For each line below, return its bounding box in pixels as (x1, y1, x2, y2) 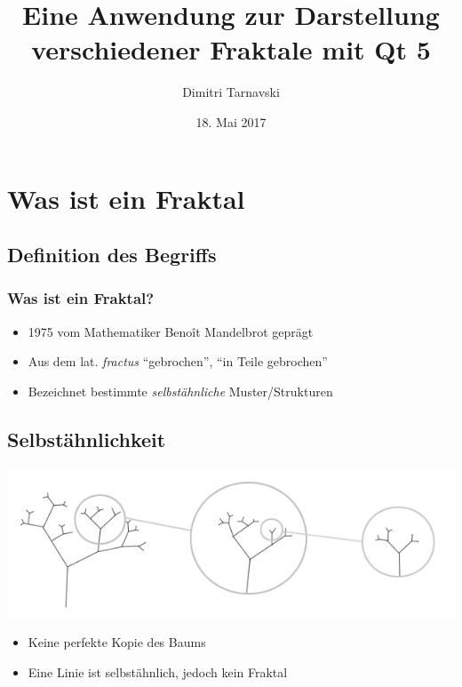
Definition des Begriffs (7, 241, 217, 268)
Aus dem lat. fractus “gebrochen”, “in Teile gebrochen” (28, 352, 328, 371)
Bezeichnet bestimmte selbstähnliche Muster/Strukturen (28, 381, 333, 400)
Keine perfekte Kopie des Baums (28, 633, 206, 651)
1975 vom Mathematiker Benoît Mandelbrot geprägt (28, 322, 314, 340)
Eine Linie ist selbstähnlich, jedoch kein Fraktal (28, 662, 288, 681)
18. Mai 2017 (195, 112, 267, 131)
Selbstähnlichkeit (7, 425, 166, 452)
